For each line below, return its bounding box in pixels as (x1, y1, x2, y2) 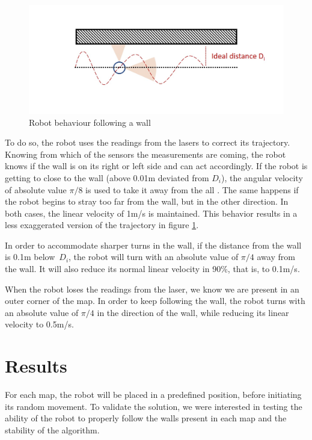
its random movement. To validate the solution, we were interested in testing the (5, 400, 302, 412)
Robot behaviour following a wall (29, 116, 151, 128)
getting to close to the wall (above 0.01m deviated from (5, 171, 209, 184)
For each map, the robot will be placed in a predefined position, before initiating (5, 388, 302, 401)
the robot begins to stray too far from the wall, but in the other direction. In (5, 195, 289, 208)
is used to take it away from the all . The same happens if (85, 183, 299, 196)
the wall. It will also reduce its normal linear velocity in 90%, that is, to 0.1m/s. (5, 262, 300, 275)
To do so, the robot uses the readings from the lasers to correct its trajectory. (5, 136, 290, 149)
